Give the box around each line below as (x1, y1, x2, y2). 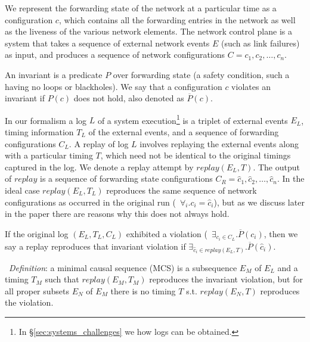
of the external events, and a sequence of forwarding (88, 126, 279, 138)
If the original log (5, 227, 69, 240)
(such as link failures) (221, 36, 300, 49)
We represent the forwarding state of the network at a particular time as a (5, 2, 277, 14)
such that (45, 273, 79, 285)
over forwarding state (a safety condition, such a (113, 68, 290, 80)
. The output (253, 160, 300, 173)
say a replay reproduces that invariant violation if (5, 240, 186, 252)
